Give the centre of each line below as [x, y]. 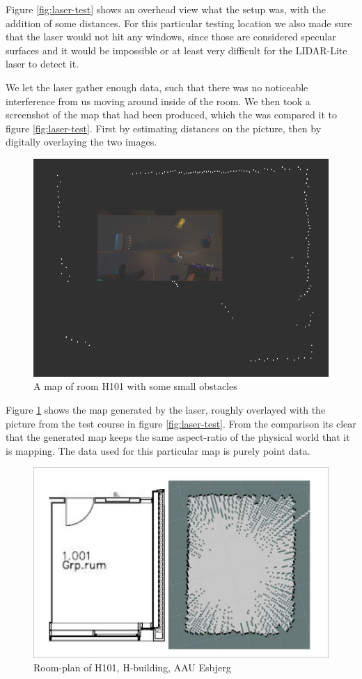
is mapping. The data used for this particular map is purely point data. [158, 450]
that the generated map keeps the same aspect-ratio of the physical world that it [178, 437]
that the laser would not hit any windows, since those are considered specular [171, 37]
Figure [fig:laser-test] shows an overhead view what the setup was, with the [166, 9]
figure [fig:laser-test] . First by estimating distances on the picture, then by [164, 128]
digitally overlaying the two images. [81, 142]
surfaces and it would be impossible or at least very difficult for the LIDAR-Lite [176, 50]
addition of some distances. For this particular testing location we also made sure [179, 23]
